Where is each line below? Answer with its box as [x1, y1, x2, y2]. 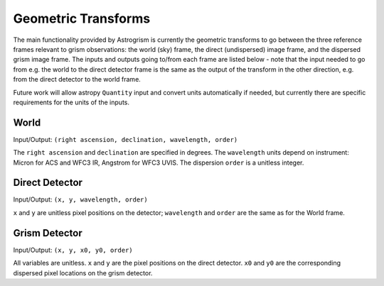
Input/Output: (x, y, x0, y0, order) [13, 246, 133, 254]
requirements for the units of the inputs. [13, 98, 130, 106]
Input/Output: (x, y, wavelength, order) [13, 195, 149, 204]
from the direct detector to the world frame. [13, 75, 142, 84]
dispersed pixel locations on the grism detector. [13, 268, 153, 277]
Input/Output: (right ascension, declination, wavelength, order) [13, 135, 238, 143]
